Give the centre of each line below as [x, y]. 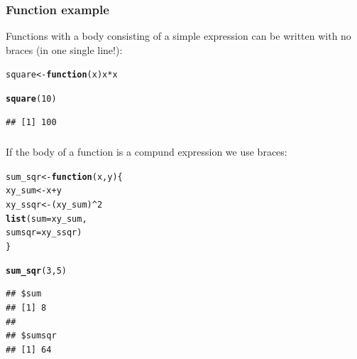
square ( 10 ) [31, 99]
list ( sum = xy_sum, [46, 219]
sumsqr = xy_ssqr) [44, 233]
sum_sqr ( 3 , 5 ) [36, 270]
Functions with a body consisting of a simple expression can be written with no [178, 36]
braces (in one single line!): [64, 49]
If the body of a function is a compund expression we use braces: [147, 152]
